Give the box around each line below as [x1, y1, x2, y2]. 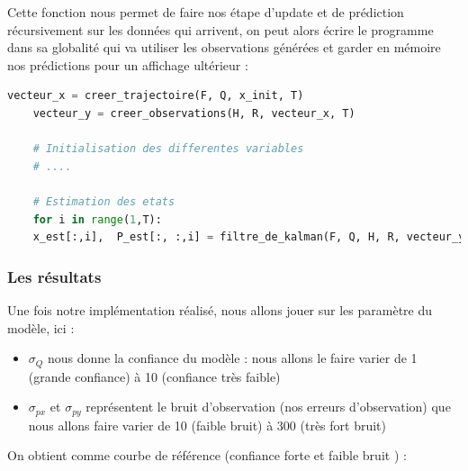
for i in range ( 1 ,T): [32, 213, 162, 226]
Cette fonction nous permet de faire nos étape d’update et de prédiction [7, 3, 404, 21]
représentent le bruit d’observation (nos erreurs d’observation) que [85, 397, 451, 416]
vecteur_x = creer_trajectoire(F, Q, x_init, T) [7, 89, 304, 103]
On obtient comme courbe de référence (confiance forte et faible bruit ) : [7, 446, 407, 465]
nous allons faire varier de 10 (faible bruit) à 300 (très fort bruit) [28, 415, 387, 434]
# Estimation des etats [32, 195, 175, 208]
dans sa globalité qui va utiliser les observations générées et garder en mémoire [7, 38, 441, 57]
